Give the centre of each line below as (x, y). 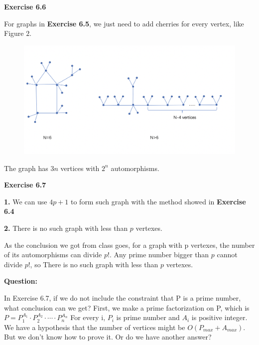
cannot (227, 255)
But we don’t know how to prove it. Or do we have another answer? (108, 337)
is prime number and (148, 317)
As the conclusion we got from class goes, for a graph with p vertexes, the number (129, 245)
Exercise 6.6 (25, 6)
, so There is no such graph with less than (94, 264)
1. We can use (26, 201)
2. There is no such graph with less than (66, 228)
